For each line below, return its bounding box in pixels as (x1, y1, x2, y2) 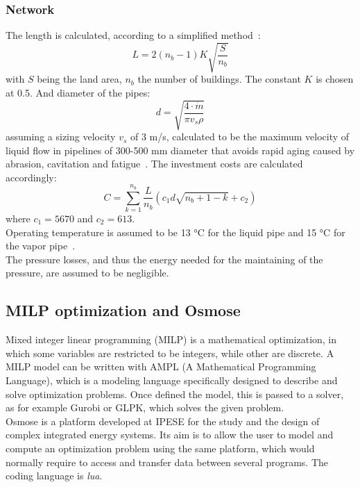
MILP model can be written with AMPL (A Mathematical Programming (6, 359, 316, 374)
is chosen (316, 72, 354, 86)
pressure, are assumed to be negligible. (6, 265, 169, 280)
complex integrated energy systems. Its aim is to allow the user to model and (6, 427, 334, 442)
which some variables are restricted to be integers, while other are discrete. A (6, 345, 334, 360)
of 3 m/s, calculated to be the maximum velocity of (130, 129, 350, 144)
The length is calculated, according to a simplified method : (6, 28, 261, 42)
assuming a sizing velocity (6, 129, 116, 144)
